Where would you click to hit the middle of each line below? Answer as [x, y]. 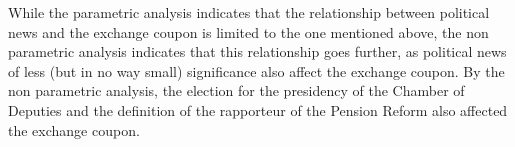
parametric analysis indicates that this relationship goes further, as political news [257, 51]
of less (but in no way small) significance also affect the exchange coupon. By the [256, 70]
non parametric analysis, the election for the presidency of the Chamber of [236, 90]
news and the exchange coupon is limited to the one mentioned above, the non [248, 31]
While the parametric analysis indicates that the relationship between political [249, 12]
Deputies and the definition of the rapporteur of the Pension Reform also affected [258, 109]
